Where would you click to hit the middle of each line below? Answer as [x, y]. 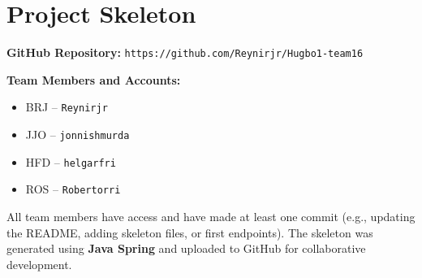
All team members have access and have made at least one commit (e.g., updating [211, 216]
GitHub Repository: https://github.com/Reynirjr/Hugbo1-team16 [185, 52]
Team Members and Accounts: [94, 79]
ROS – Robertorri [73, 189]
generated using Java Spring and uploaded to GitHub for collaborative [186, 248]
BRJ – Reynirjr [67, 107]
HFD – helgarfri [71, 161]
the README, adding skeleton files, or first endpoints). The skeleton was [190, 232]
